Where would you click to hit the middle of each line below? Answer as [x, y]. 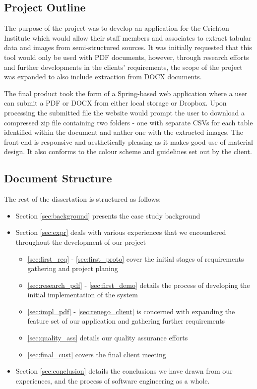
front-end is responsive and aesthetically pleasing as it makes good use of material [128, 141]
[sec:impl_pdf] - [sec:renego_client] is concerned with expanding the [131, 311]
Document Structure [58, 178]
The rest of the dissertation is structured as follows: [83, 199]
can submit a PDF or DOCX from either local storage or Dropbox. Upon [115, 103]
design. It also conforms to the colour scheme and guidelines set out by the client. [128, 151]
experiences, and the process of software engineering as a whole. [113, 380]
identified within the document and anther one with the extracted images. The [124, 132]
